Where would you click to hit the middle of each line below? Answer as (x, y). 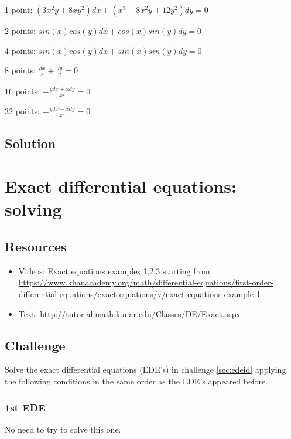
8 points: (20, 70)
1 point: (19, 9)
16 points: (22, 91)
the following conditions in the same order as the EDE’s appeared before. (136, 381)
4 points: (20, 50)
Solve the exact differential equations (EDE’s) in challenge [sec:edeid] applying (145, 370)
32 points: (22, 111)
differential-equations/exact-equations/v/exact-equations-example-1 (139, 294)
